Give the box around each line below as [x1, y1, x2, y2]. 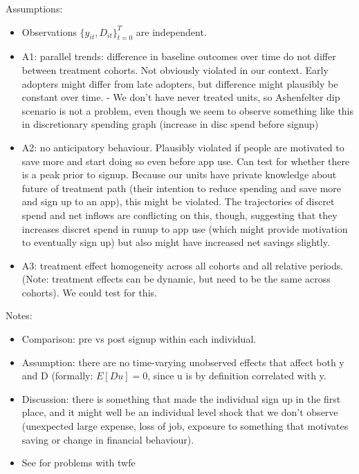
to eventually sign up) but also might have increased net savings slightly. [21, 235, 330, 249]
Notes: [6, 308, 33, 323]
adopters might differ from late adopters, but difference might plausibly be [21, 76, 338, 91]
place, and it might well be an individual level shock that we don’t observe [21, 405, 338, 419]
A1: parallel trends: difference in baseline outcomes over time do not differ [21, 49, 336, 64]
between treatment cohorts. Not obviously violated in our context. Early [21, 62, 329, 77]
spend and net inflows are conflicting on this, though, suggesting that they [21, 207, 338, 222]
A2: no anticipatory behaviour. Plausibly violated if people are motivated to [21, 140, 344, 154]
